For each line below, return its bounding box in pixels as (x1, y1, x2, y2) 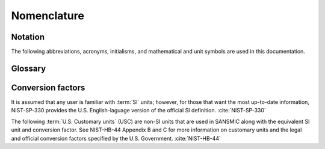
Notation (11, 32, 45, 42)
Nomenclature (11, 9, 84, 22)
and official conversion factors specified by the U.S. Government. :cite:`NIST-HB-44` (11, 135, 221, 142)
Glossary (11, 63, 46, 73)
